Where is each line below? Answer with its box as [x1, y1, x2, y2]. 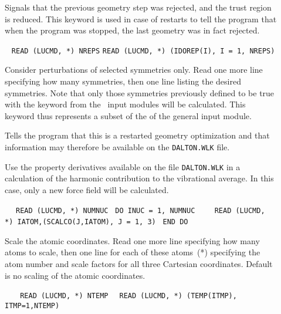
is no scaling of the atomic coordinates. [5, 269, 145, 281]
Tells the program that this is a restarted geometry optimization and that [5, 129, 270, 141]
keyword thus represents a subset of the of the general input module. [5, 109, 252, 121]
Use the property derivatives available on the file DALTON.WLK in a [5, 160, 241, 173]
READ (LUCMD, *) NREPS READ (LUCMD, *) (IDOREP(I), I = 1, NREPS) [11, 46, 275, 55]
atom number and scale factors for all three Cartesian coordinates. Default [5, 258, 273, 269]
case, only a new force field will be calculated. [5, 183, 169, 195]
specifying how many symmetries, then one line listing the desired [5, 75, 241, 87]
